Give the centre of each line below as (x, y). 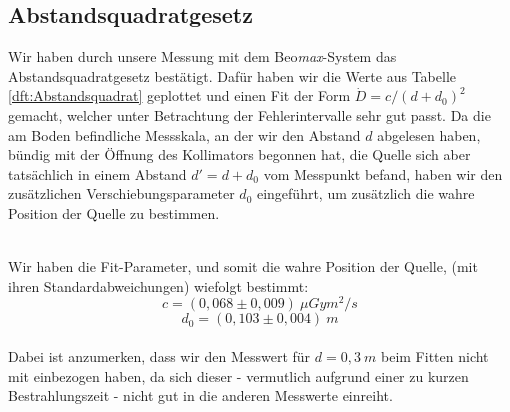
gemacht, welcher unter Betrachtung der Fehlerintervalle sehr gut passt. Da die (249, 114)
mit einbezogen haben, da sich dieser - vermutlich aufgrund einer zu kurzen (238, 375)
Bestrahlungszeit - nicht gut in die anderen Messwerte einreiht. (200, 395)
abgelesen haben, (429, 134)
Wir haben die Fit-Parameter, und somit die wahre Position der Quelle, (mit (243, 266)
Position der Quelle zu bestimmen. (114, 212)
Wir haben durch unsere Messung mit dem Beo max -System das (202, 56)
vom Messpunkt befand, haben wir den (383, 173)
